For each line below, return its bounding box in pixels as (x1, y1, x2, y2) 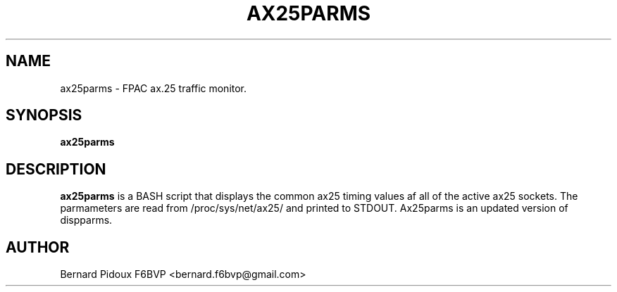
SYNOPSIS (6, 106, 82, 125)
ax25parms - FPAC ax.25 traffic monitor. (60, 82, 247, 94)
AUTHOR (6, 238, 70, 256)
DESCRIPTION (6, 160, 106, 178)
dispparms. (60, 214, 113, 227)
